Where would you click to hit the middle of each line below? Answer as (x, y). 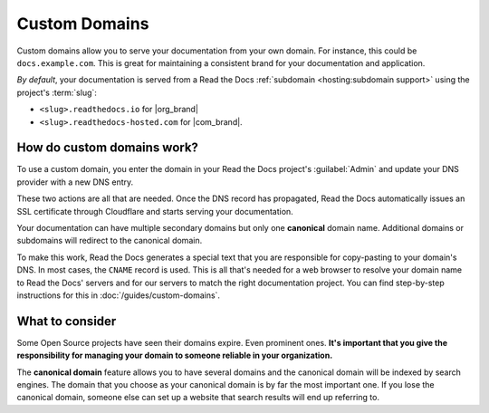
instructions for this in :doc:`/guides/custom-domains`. (119, 295)
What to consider (67, 321)
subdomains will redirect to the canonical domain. (110, 241)
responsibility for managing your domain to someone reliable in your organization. (175, 355)
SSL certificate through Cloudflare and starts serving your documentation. (155, 211)
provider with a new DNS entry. (75, 182)
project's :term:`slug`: (57, 92)
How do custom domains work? (108, 148)
